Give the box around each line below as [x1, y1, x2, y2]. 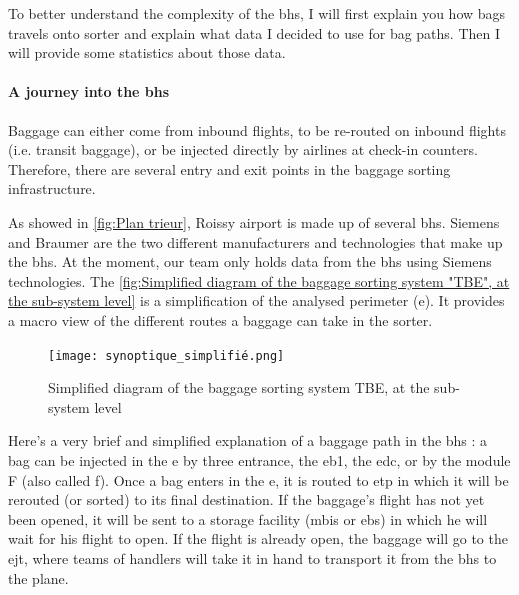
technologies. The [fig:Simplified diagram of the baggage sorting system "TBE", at [8, 270, 510, 291]
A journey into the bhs [8, 81, 170, 102]
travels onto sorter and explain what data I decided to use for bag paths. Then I [8, 22, 501, 43]
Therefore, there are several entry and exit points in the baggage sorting [8, 158, 451, 179]
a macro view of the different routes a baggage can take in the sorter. [8, 309, 433, 330]
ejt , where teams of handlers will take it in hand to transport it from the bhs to [8, 547, 497, 568]
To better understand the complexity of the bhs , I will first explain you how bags [8, 3, 506, 23]
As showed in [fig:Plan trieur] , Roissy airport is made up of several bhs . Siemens [8, 211, 500, 232]
